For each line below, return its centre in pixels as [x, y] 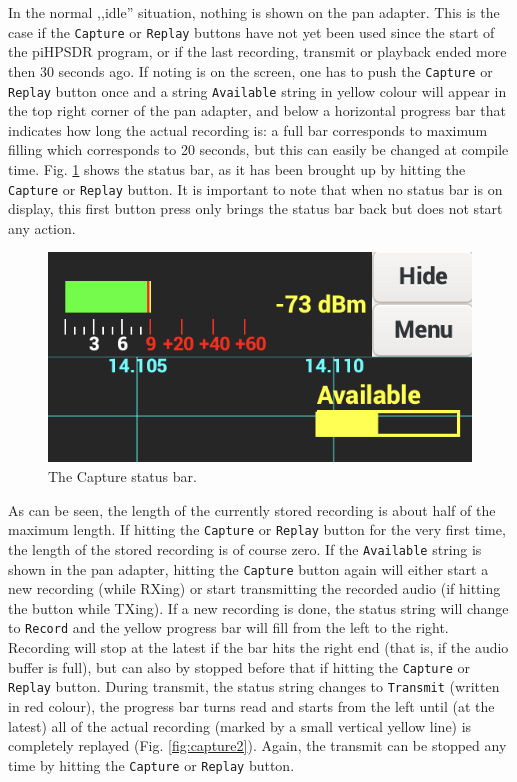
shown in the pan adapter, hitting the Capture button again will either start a [248, 568]
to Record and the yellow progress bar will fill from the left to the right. [228, 627]
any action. [42, 227]
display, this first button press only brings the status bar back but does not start [255, 208]
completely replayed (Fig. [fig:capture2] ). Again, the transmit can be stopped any [257, 745]
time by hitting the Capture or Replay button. [151, 764]
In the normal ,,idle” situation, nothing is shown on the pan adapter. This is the [254, 12]
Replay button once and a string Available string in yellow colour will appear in [257, 90]
